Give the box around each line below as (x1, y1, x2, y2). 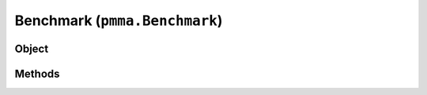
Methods (14, 67, 60, 80)
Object (14, 42, 49, 55)
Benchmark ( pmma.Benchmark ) (14, 12, 223, 29)
